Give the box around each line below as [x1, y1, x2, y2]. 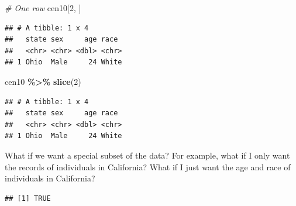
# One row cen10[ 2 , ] [5, 2, 81, 13]
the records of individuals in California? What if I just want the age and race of [5, 160, 291, 173]
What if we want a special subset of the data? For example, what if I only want [5, 149, 290, 161]
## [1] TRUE [5, 194, 51, 202]
